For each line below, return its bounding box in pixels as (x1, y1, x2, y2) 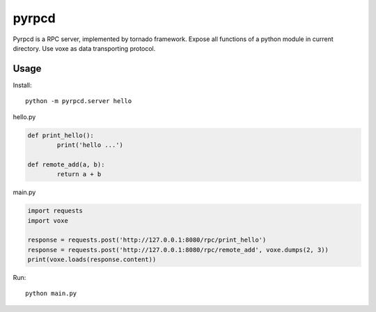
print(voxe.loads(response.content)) (27, 256, 157, 264)
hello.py (13, 112, 36, 121)
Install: (13, 81, 32, 89)
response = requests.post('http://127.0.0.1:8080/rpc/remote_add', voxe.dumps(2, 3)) (27, 246, 329, 253)
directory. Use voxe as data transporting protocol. (13, 44, 156, 52)
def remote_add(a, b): (27, 160, 105, 169)
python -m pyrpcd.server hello (25, 97, 132, 105)
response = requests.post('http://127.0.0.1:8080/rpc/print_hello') (27, 236, 267, 244)
